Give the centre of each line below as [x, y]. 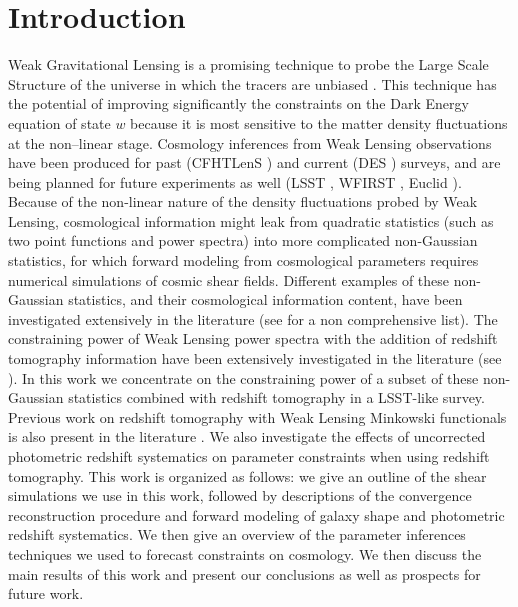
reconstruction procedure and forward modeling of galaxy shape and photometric [256, 514]
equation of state [59, 122]
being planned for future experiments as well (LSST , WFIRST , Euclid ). [235, 181]
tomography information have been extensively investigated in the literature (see [255, 358]
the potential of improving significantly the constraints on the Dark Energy [238, 103]
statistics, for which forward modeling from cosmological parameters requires [243, 260]
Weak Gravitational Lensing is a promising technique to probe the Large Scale [248, 64]
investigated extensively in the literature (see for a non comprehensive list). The [253, 318]
